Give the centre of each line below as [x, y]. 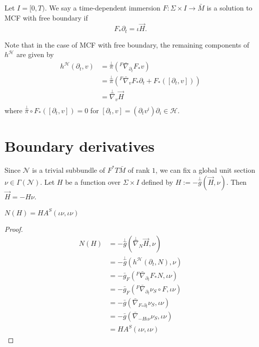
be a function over [93, 182]
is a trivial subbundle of [69, 169]
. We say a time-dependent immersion [102, 8]
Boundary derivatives [80, 146]
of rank [139, 169]
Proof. [14, 229]
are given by [35, 54]
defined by [157, 182]
